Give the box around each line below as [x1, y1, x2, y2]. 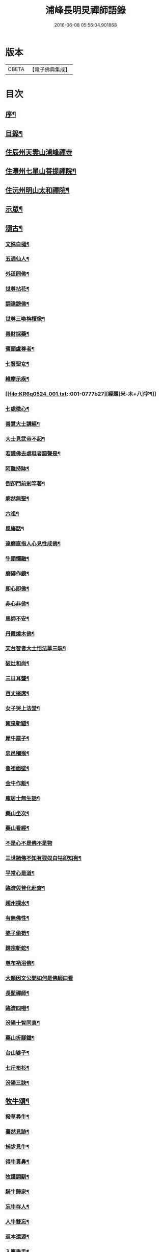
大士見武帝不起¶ [5, 435, 45, 442]
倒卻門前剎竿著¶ [5, 480, 45, 487]
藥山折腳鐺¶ [5, 1034, 35, 1042]
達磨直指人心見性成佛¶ [5, 540, 61, 547]
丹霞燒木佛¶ [5, 630, 35, 637]
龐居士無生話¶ [5, 795, 40, 802]
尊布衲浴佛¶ [5, 959, 35, 966]
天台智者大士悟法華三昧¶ [5, 645, 66, 652]
